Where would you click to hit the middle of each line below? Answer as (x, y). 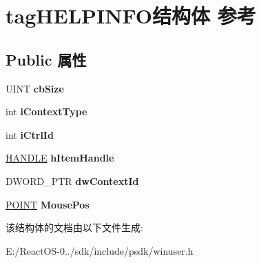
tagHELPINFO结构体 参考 (131, 16)
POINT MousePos (48, 204)
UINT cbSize (35, 88)
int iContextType (46, 111)
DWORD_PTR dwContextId (72, 181)
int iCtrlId (30, 134)
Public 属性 (46, 59)
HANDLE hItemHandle (60, 158)
